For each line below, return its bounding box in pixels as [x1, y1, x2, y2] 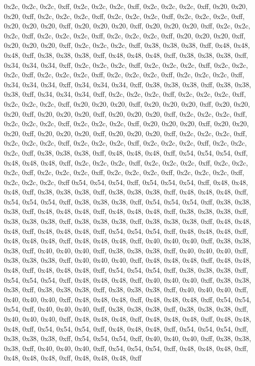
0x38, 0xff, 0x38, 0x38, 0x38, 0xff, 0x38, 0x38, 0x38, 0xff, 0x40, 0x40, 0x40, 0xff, [4, 284, 249, 295]
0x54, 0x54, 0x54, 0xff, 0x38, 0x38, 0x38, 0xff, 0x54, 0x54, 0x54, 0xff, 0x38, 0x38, [4, 196, 252, 206]
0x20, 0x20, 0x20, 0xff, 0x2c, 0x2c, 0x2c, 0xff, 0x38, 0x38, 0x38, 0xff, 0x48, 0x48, [4, 40, 250, 50]
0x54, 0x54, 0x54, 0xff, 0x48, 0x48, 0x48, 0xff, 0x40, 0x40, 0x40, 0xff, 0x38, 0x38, [4, 274, 252, 285]
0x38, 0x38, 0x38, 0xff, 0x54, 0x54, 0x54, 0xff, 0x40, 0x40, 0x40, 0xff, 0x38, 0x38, [4, 333, 252, 344]
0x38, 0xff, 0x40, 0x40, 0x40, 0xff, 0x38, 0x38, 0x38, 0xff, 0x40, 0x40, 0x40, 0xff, [4, 245, 249, 255]
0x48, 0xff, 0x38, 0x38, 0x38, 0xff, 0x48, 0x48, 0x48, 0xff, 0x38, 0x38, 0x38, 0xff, [4, 49, 249, 60]
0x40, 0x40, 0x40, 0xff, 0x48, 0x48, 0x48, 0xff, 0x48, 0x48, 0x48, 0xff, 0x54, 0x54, [4, 294, 252, 304]
